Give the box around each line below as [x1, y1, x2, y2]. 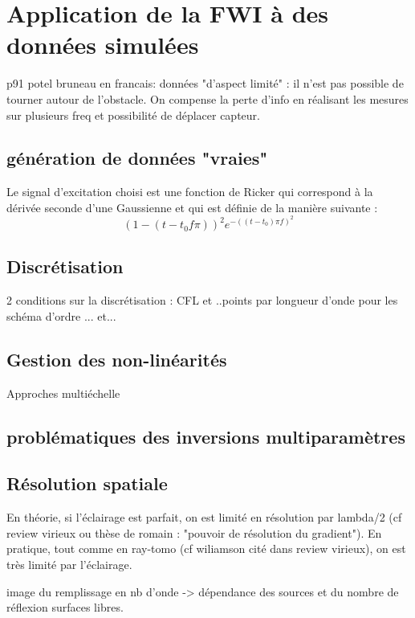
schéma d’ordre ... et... [6, 307, 116, 324]
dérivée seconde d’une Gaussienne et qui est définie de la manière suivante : [6, 198, 378, 215]
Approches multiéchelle [6, 384, 120, 401]
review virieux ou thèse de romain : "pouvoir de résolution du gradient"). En [6, 524, 382, 541]
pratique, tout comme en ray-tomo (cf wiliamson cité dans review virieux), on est [6, 540, 406, 557]
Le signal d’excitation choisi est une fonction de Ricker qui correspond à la [6, 183, 373, 200]
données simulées [6, 28, 199, 61]
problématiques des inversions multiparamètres [6, 424, 405, 448]
